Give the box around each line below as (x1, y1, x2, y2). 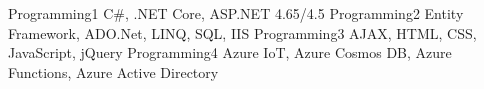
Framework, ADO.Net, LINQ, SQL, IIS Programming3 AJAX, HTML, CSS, (8, 22, 477, 43)
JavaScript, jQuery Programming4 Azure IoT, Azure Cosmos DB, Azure (8, 42, 452, 63)
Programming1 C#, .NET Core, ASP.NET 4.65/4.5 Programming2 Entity (8, 3, 464, 23)
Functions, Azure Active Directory (8, 61, 219, 82)
